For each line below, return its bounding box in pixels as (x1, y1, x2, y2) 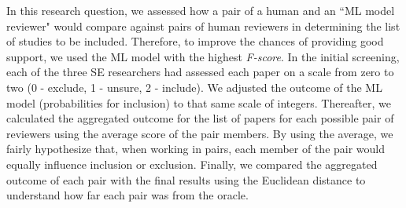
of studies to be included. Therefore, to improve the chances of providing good (6, 33, 384, 49)
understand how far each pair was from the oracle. (6, 187, 249, 203)
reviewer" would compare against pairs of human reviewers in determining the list (6, 17, 400, 34)
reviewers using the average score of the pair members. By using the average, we (6, 125, 393, 141)
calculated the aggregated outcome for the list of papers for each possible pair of (6, 110, 394, 126)
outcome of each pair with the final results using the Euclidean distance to (6, 171, 366, 188)
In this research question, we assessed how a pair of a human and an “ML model (6, 2, 395, 18)
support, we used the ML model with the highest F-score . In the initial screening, (6, 48, 400, 64)
